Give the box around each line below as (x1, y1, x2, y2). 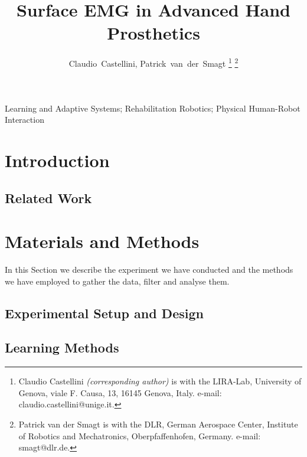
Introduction (5, 148, 110, 172)
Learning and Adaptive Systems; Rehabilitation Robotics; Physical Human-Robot (5, 102, 301, 114)
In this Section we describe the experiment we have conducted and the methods (5, 263, 293, 276)
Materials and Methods (5, 229, 200, 253)
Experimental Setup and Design (5, 303, 204, 322)
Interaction (5, 113, 44, 126)
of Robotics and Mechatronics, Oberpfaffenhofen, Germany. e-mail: (18, 429, 261, 442)
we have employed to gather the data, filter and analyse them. (5, 275, 230, 287)
